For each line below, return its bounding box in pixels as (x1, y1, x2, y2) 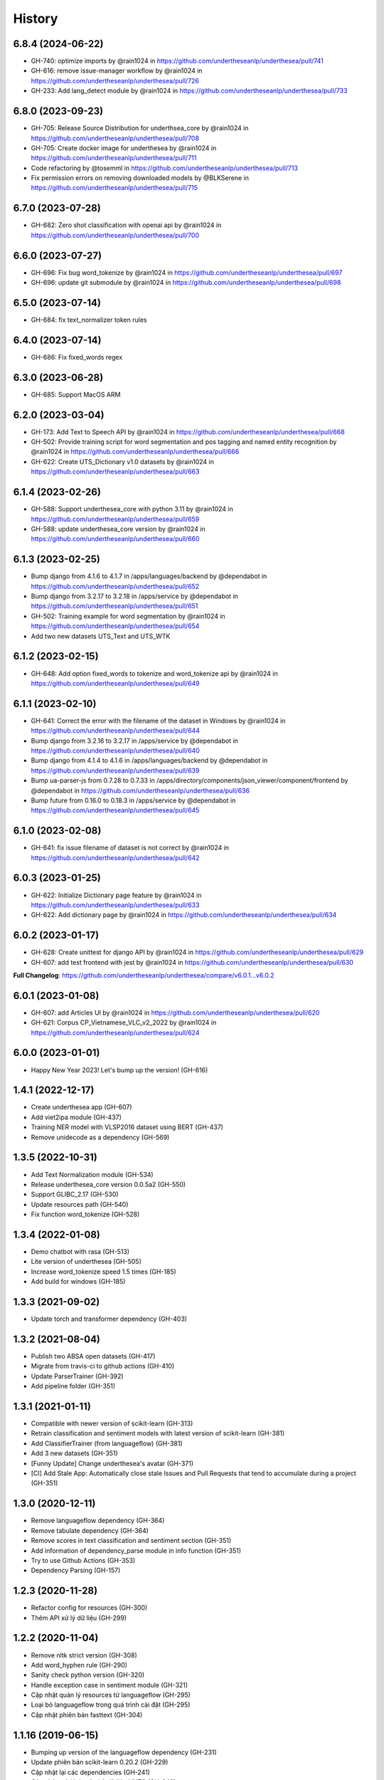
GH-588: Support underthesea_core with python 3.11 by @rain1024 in (31, 505, 234, 513)
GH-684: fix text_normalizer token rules (31, 315, 147, 324)
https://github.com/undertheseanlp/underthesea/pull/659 (31, 515, 200, 523)
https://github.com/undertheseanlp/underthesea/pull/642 (31, 853, 200, 862)
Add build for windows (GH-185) (31, 1277, 126, 1286)
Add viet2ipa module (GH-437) (31, 1113, 122, 1121)
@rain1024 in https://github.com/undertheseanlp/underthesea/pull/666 (31, 447, 240, 456)
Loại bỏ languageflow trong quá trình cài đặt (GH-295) (31, 1700, 191, 1709)
